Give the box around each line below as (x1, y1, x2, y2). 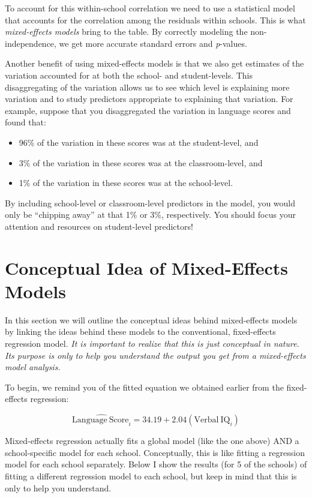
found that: (5, 116, 46, 128)
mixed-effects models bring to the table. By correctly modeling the (5, 25, 248, 38)
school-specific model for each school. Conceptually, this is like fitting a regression (5, 446, 305, 458)
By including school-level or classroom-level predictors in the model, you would (5, 196, 296, 209)
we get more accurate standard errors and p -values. (59, 37, 247, 49)
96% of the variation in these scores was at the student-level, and (19, 136, 259, 148)
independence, (5, 37, 56, 49)
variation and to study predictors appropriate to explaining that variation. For (5, 92, 293, 105)
